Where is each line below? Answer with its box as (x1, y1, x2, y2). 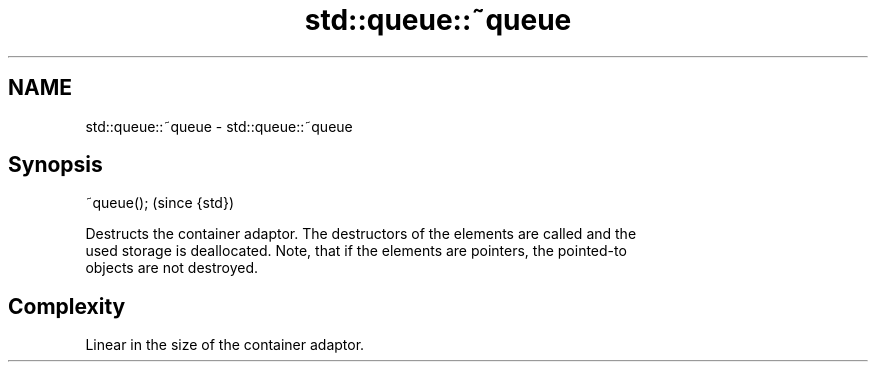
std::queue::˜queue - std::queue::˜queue (85, 117, 353, 135)
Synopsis (8, 152, 103, 178)
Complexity (8, 293, 126, 319)
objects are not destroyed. (85, 259, 259, 277)
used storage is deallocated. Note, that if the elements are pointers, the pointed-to (85, 242, 627, 260)
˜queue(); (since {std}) (85, 194, 234, 212)
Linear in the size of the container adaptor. (85, 336, 365, 354)
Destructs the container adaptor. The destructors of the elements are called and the (85, 225, 637, 243)
